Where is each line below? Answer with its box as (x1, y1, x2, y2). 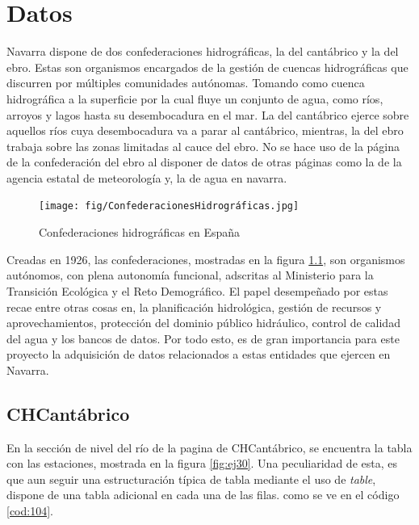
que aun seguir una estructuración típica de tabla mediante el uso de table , (6, 470, 376, 487)
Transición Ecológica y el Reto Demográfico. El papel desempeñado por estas (6, 282, 388, 299)
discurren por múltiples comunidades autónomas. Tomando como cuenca (6, 74, 365, 91)
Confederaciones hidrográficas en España (39, 224, 241, 241)
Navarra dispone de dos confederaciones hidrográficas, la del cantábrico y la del (6, 43, 399, 60)
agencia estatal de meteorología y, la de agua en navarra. (6, 169, 287, 186)
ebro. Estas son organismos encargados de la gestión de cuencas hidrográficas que (6, 58, 409, 75)
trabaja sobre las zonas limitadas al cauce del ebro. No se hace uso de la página (6, 137, 400, 154)
